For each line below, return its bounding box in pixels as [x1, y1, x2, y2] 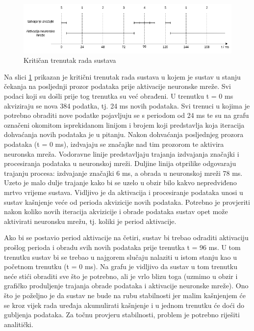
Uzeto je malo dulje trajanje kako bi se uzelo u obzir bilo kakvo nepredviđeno [4, 177, 237, 188]
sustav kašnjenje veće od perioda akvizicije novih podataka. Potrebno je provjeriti [4, 196, 250, 207]
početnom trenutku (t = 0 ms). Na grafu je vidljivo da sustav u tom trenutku [4, 261, 237, 272]
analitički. [4, 319, 33, 329]
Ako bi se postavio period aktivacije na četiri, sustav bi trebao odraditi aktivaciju [4, 232, 249, 243]
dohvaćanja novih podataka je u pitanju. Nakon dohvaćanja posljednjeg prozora [4, 129, 244, 139]
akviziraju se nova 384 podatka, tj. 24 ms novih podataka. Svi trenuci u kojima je [4, 100, 250, 110]
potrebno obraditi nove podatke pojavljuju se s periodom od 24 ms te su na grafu [4, 110, 249, 120]
